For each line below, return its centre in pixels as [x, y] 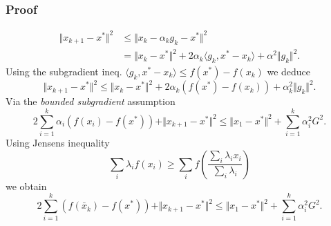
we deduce [289, 71]
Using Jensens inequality [58, 143]
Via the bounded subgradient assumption [91, 101]
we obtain [26, 186]
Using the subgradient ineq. [64, 71]
